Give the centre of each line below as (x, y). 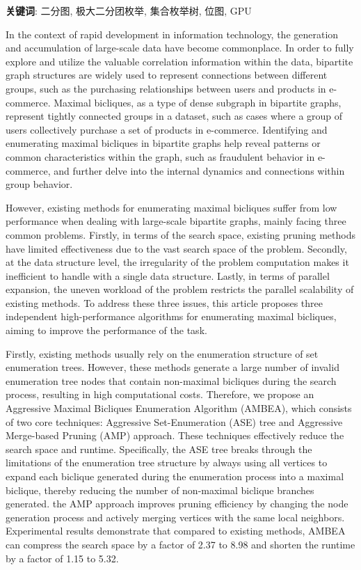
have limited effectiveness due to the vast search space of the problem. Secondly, (176, 248)
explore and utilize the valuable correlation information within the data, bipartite (179, 61)
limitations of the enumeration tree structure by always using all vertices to (167, 462)
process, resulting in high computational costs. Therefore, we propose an (160, 394)
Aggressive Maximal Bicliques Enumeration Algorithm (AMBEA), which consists (179, 408)
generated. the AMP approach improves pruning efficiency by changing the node (177, 504)
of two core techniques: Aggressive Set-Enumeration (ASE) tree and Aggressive (174, 421)
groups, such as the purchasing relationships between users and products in (166, 88)
